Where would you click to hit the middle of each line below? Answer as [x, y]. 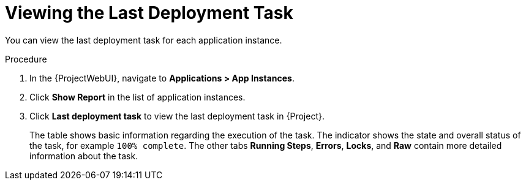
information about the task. [84, 156]
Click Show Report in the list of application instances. [137, 97]
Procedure [26, 59]
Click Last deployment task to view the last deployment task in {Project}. [177, 116]
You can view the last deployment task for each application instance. [144, 40]
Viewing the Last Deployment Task [149, 13]
